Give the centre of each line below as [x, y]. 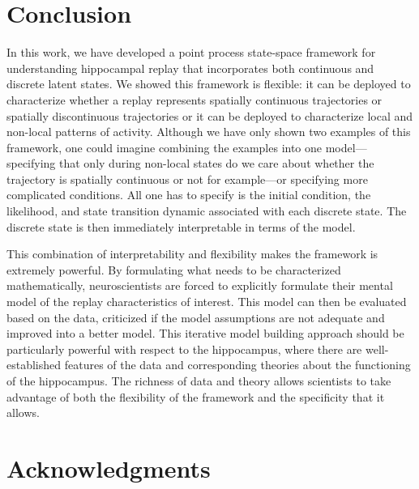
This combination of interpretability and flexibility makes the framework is [192, 254]
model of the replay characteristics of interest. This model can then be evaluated [207, 302]
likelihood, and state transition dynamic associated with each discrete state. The [207, 211]
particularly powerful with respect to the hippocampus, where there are [184, 349]
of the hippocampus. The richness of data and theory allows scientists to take [199, 381]
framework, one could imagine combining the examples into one [165, 147]
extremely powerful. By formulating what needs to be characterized [174, 269]
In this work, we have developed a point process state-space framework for [191, 52]
